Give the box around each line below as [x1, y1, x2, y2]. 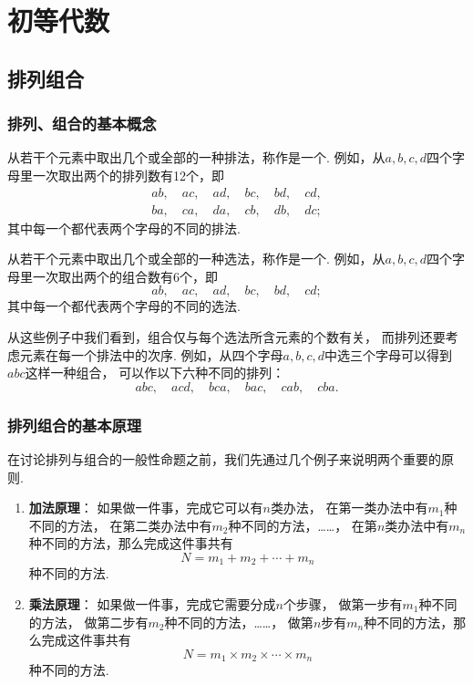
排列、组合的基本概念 [7, 112, 157, 135]
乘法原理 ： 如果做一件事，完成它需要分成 [28, 595, 276, 614]
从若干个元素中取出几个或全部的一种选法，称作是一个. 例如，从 [7, 249, 386, 268]
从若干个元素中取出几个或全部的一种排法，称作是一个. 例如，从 [7, 148, 386, 167]
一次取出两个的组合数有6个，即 [32, 266, 218, 285]
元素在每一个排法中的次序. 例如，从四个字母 [19, 345, 283, 364]
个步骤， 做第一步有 [283, 595, 403, 614]
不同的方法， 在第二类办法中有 [28, 515, 212, 535]
